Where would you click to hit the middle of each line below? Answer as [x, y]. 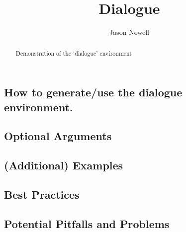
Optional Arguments [58, 136]
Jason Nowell [129, 32]
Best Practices [42, 194]
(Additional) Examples [64, 165]
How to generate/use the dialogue [93, 92]
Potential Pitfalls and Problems [87, 223]
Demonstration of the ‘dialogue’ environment [74, 53]
